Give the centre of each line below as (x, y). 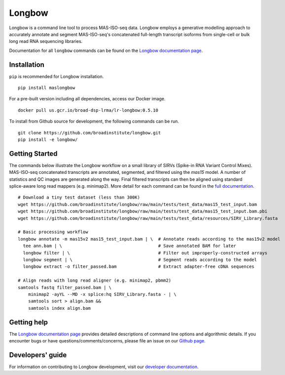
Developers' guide (38, 355)
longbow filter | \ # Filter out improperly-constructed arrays (145, 253)
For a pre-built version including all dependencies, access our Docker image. (87, 99)
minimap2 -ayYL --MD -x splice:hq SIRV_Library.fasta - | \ (102, 294)
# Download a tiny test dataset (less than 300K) (79, 197)
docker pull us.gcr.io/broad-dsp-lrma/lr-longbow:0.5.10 (88, 110)
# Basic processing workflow (53, 232)
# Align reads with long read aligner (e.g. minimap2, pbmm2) (95, 281)
